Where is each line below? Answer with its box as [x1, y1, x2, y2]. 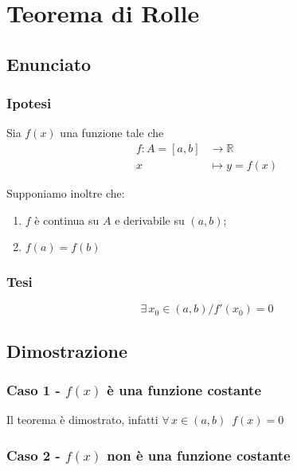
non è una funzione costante [107, 445, 291, 465]
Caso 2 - [6, 445, 61, 465]
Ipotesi [6, 93, 52, 113]
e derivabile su [115, 211, 185, 228]
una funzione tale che [60, 124, 164, 141]
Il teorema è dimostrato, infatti [6, 411, 158, 428]
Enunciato [6, 51, 92, 76]
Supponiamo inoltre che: [6, 185, 125, 202]
